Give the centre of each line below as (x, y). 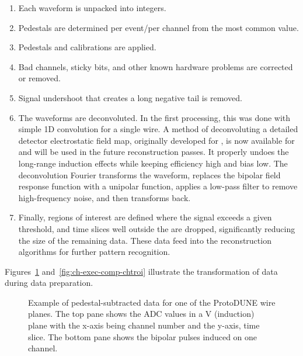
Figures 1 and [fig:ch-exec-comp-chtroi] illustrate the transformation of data (141, 271)
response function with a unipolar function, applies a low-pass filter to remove (158, 186)
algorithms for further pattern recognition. (94, 252)
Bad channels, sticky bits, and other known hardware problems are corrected (156, 66)
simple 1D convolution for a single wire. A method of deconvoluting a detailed (158, 129)
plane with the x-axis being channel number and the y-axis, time (144, 325)
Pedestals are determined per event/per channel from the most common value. (159, 27)
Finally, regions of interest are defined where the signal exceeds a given (145, 217)
